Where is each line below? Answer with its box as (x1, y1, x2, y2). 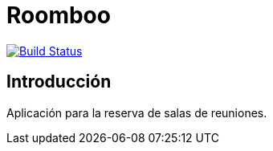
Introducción (6, 71, 112, 92)
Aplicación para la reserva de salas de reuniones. (6, 105, 267, 120)
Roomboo (6, 2, 111, 29)
